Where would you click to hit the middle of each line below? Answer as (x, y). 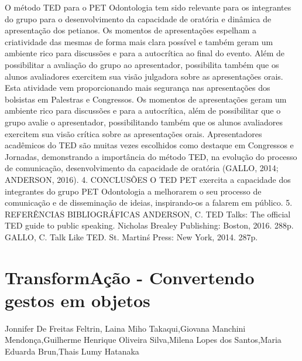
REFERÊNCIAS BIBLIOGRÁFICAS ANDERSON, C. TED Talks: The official (148, 214)
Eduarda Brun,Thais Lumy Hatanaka (72, 351)
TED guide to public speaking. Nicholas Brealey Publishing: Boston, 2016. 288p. (149, 225)
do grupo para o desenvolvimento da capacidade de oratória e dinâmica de (138, 18)
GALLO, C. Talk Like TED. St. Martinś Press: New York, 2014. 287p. (131, 236)
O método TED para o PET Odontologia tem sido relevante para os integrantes (148, 7)
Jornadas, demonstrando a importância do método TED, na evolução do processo (151, 156)
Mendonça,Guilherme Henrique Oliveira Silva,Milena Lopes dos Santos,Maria (143, 340)
